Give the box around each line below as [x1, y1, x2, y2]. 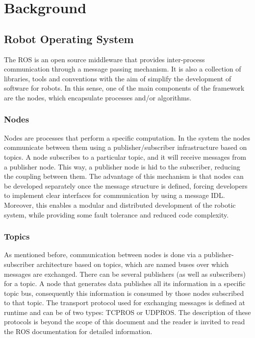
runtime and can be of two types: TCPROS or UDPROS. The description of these [4, 307, 251, 317]
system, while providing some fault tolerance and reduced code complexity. [4, 209, 229, 219]
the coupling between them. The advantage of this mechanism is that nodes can [4, 171, 244, 181]
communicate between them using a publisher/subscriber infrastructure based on [4, 142, 247, 152]
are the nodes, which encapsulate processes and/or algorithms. [4, 92, 192, 102]
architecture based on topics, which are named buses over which [36, 259, 229, 269]
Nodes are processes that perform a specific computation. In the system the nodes [4, 132, 250, 143]
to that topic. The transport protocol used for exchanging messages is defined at [4, 297, 245, 308]
